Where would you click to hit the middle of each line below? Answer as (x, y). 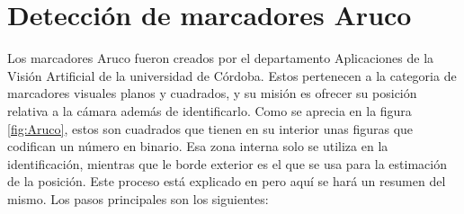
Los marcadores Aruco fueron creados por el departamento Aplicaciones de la (221, 58)
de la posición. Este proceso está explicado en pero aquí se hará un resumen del (227, 181)
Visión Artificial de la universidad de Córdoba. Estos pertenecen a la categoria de (232, 75)
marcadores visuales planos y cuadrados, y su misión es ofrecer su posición (212, 93)
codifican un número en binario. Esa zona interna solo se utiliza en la (198, 146)
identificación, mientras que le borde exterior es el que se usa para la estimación (227, 163)
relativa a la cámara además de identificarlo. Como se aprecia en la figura (210, 110)
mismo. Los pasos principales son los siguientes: (138, 198)
